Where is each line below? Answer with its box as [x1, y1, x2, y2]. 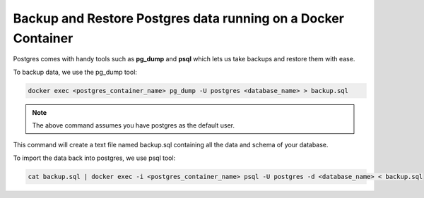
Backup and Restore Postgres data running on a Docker [13, 11, 344, 26]
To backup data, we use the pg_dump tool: [13, 68, 138, 76]
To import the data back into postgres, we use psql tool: [13, 154, 176, 162]
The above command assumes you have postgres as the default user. [32, 121, 235, 130]
